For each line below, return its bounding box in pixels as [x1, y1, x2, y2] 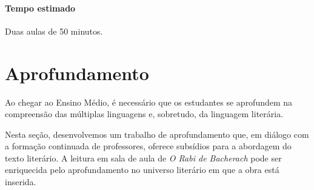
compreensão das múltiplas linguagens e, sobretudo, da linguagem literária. [5, 107, 284, 120]
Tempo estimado [5, 1, 76, 14]
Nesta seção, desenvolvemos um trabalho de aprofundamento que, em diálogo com [5, 127, 309, 140]
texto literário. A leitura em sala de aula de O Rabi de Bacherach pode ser [5, 151, 282, 164]
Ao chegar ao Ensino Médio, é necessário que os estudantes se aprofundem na [5, 95, 293, 108]
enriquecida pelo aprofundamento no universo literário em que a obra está [5, 163, 279, 176]
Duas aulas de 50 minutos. [5, 24, 103, 37]
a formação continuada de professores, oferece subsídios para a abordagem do [5, 140, 292, 152]
